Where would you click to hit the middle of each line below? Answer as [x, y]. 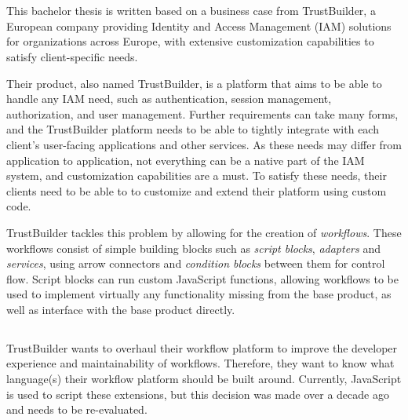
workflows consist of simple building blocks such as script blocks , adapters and [193, 248]
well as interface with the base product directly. [121, 309]
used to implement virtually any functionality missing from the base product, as [199, 294]
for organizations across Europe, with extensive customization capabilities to [190, 41]
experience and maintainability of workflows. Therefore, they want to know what [200, 363]
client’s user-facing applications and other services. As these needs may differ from [204, 144]
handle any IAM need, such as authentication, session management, [169, 99]
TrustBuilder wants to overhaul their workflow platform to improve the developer [202, 347]
